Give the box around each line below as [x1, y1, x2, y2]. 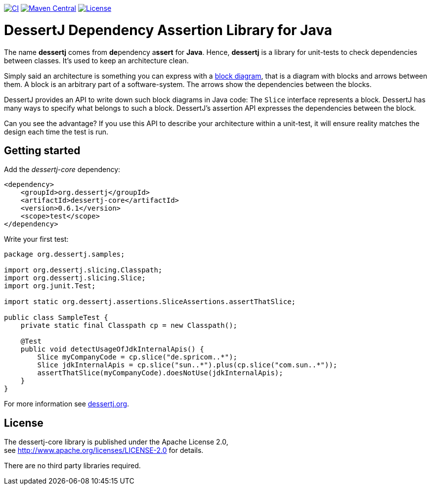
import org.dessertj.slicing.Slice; [4, 274, 146, 282]
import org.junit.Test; [4, 282, 96, 290]
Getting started [4, 144, 81, 157]
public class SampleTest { [4, 313, 108, 322]
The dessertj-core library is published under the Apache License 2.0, [4, 438, 228, 446]
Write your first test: [4, 235, 69, 244]
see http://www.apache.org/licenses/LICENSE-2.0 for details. [4, 446, 204, 455]
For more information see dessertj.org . [4, 400, 129, 408]
